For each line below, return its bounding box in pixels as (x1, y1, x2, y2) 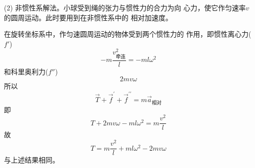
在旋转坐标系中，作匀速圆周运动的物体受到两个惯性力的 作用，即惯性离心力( (4, 29, 252, 39)
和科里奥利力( (4, 66, 48, 76)
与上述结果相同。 (4, 155, 59, 165)
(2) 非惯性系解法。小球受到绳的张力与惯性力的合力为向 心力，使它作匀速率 (4, 2, 246, 12)
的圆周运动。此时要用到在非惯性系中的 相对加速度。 (4, 12, 172, 22)
